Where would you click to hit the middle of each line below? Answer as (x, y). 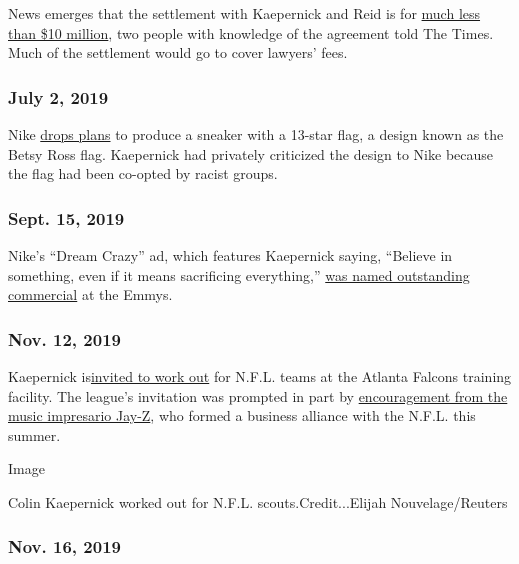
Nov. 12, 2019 (64, 338)
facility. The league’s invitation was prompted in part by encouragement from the (258, 395)
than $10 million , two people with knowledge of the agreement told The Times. (251, 32)
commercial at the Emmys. (90, 294)
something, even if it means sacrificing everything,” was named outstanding (239, 274)
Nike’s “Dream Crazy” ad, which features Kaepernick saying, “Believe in (230, 255)
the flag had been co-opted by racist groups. (143, 173)
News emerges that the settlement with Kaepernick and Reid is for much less (244, 13)
